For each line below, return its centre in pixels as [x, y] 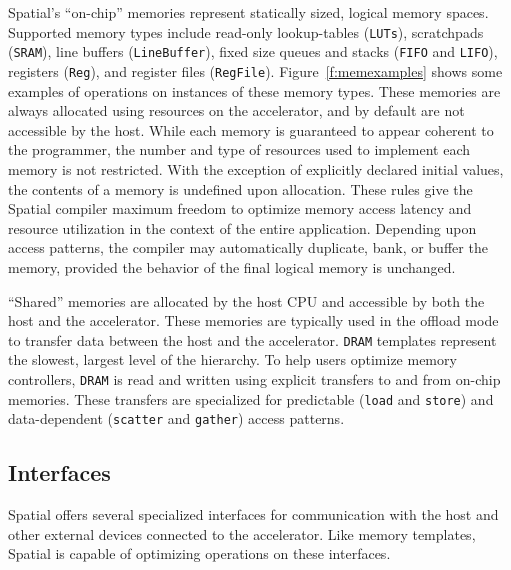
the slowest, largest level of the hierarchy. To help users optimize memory [232, 359]
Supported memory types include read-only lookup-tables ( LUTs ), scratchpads [246, 31]
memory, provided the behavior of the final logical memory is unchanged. [232, 266]
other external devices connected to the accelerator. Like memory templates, [242, 533]
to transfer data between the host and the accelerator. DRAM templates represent [252, 339]
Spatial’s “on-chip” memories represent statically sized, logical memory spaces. [248, 12]
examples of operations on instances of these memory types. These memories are [254, 90]
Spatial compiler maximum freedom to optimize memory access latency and [240, 208]
